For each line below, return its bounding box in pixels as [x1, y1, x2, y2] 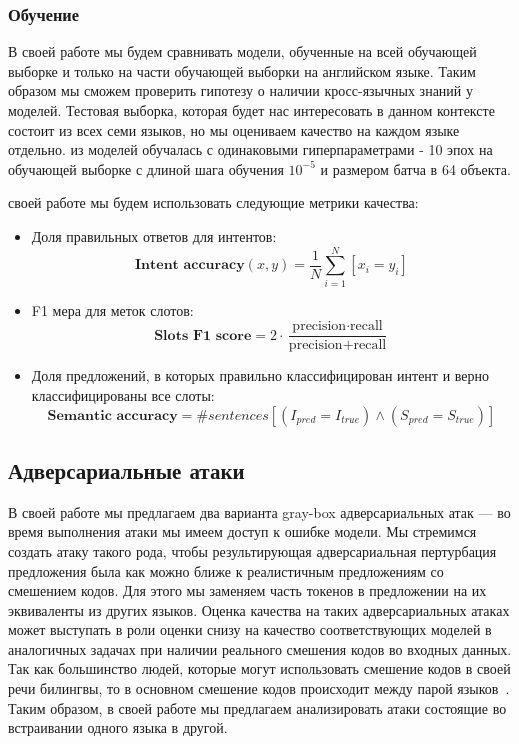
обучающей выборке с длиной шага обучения [8, 158, 284, 179]
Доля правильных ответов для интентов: [31, 225, 277, 246]
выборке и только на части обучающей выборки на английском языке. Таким [8, 60, 476, 81]
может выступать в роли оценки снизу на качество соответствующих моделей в [8, 619, 492, 640]
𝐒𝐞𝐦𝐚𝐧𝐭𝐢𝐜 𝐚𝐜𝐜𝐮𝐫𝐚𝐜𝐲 [47, 408, 178, 423]
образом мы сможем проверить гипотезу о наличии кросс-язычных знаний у [8, 80, 473, 101]
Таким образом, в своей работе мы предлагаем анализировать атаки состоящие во [8, 697, 507, 718]
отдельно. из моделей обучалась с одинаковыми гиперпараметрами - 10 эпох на [8, 139, 493, 160]
